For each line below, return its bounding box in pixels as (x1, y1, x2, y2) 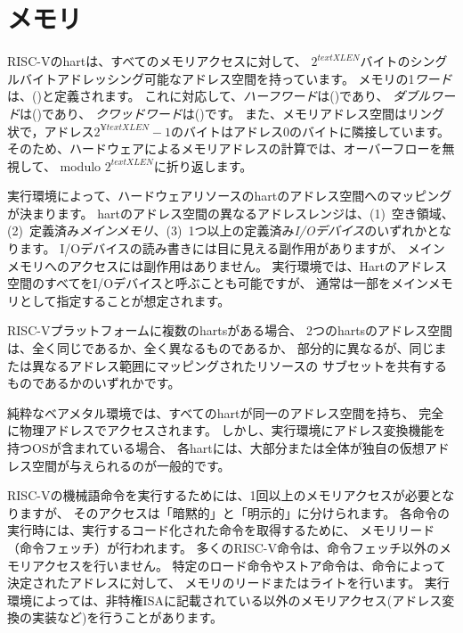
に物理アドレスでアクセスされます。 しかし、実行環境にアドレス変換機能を (7, 421, 446, 440)
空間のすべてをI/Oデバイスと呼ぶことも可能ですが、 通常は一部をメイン (7, 274, 428, 292)
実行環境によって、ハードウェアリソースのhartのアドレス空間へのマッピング (7, 186, 452, 205)
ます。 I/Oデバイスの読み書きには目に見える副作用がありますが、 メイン (19, 239, 445, 258)
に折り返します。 (153, 156, 253, 175)
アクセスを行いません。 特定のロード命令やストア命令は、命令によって (31, 555, 446, 574)
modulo (60, 156, 102, 175)
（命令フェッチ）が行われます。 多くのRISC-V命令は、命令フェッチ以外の (7, 538, 439, 556)
